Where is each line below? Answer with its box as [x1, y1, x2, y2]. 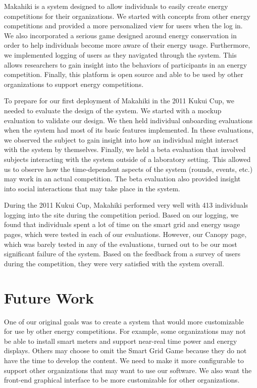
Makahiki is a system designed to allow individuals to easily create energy [4, 1, 228, 11]
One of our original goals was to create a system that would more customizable [4, 316, 244, 326]
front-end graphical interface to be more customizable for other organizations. [4, 375, 240, 385]
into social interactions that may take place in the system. [4, 183, 180, 193]
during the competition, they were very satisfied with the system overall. [4, 258, 224, 268]
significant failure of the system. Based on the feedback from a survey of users [4, 248, 241, 259]
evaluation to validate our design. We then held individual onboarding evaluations [4, 115, 253, 125]
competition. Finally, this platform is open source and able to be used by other [4, 69, 244, 79]
